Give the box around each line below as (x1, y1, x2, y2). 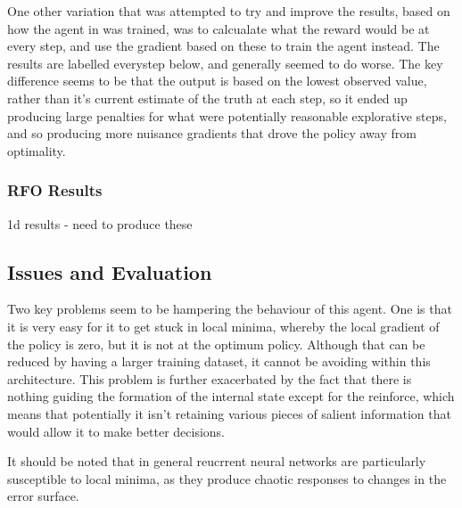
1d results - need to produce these (7, 214, 193, 233)
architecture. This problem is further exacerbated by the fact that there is (7, 369, 412, 388)
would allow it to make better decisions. (7, 422, 226, 440)
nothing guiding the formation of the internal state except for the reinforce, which (7, 387, 455, 406)
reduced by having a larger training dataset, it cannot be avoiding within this (7, 352, 431, 371)
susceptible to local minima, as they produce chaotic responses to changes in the (7, 469, 447, 488)
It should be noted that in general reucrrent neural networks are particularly (7, 452, 426, 471)
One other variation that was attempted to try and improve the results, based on (7, 2, 450, 20)
